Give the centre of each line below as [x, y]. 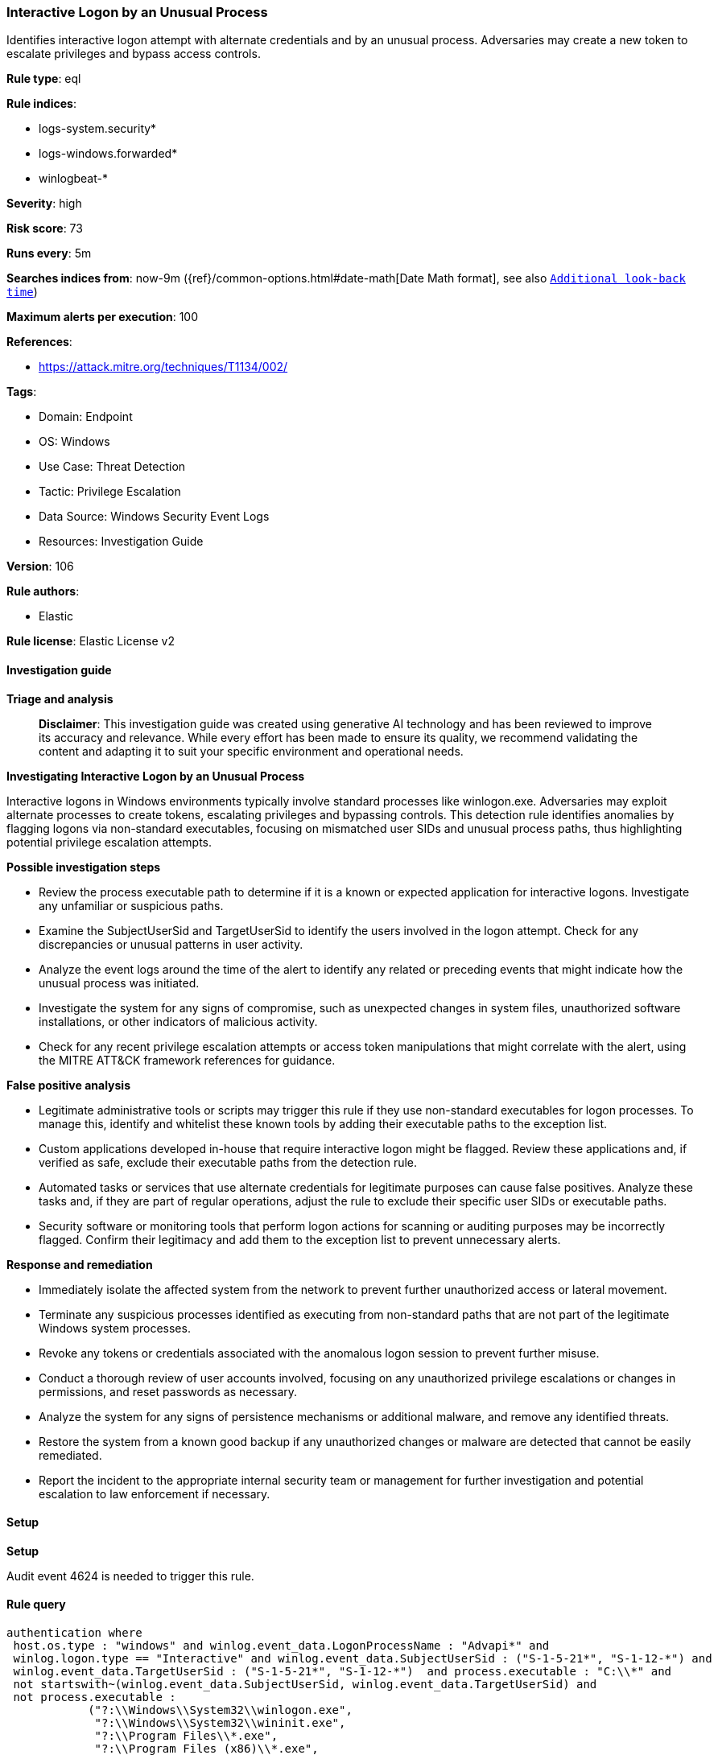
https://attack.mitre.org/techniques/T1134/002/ [163, 367]
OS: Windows [74, 442]
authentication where [74, 1633]
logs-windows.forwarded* [108, 154]
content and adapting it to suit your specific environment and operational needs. [251, 751]
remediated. [70, 1455]
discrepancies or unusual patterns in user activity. [171, 944]
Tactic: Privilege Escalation [110, 492]
